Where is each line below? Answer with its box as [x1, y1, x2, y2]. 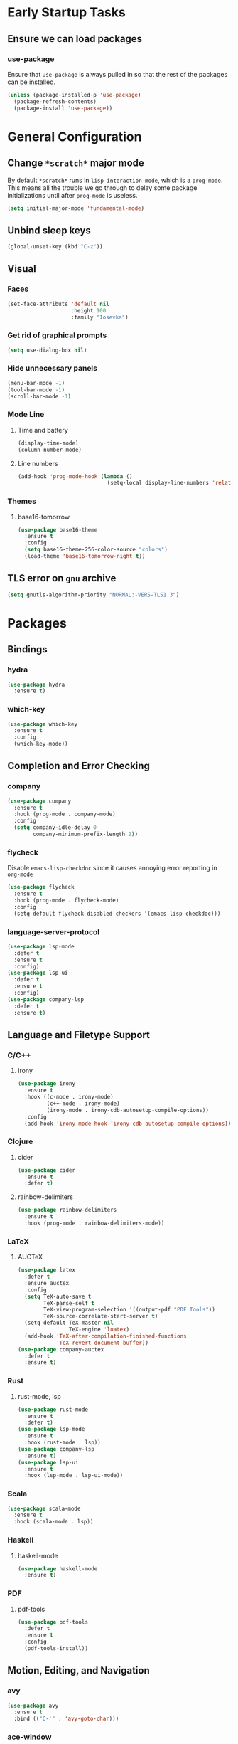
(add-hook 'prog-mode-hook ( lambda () [17, 472, 133, 480]
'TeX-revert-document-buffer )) [55, 1339, 149, 1346]
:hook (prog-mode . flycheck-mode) [13, 897, 119, 904]
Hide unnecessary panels [7, 364, 98, 374]
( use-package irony [17, 1080, 76, 1087]
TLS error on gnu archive [7, 572, 117, 584]
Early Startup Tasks [7, 4, 126, 21]
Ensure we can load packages [7, 33, 143, 45]
